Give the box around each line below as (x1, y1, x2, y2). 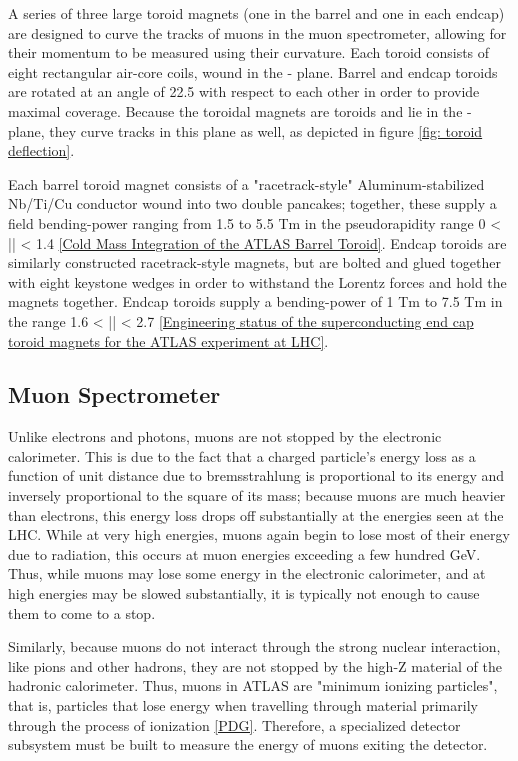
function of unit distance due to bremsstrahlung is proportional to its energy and (8, 465, 505, 486)
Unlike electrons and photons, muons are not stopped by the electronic (8, 426, 442, 447)
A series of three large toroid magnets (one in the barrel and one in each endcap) (8, 3, 505, 23)
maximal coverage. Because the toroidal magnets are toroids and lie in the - (8, 100, 472, 121)
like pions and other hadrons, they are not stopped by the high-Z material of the (8, 655, 502, 676)
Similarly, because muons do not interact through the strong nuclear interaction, (8, 636, 501, 657)
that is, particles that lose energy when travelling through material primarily (8, 695, 478, 716)
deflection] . (8, 140, 75, 161)
